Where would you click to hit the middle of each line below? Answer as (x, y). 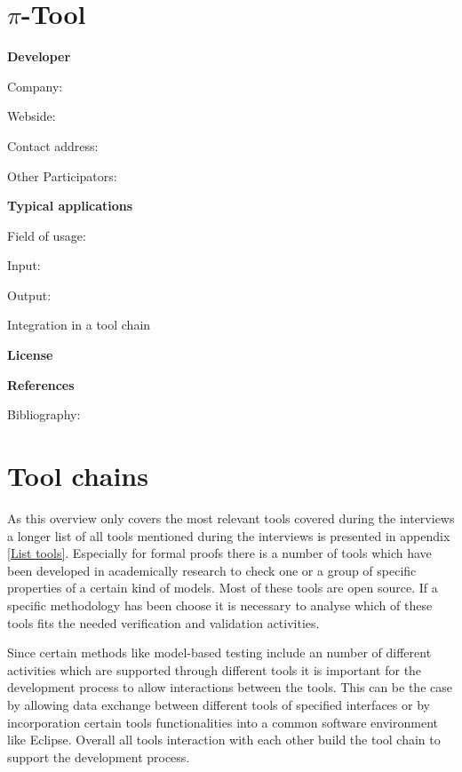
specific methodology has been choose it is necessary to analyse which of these (220, 605)
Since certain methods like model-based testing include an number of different (219, 653)
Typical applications (70, 206)
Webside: (32, 116)
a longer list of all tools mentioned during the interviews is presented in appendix (229, 535)
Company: (35, 86)
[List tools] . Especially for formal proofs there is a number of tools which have (219, 553)
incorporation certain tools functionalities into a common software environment (223, 722)
